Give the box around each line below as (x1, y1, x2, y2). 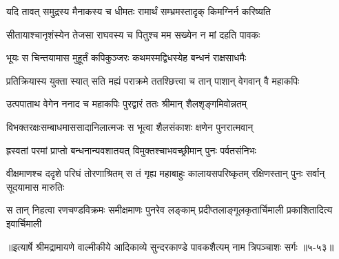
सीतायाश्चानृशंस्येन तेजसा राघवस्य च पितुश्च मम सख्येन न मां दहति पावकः (6, 27, 260, 41)
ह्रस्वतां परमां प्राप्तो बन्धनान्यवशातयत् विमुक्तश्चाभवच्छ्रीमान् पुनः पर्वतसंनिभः (6, 143, 256, 157)
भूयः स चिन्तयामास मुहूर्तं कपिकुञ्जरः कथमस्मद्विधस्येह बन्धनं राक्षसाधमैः (6, 50, 247, 65)
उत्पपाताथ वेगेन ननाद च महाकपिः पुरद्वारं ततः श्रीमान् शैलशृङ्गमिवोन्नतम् (6, 96, 247, 111)
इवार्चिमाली (6, 216, 42, 230)
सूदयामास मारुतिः (6, 179, 65, 194)
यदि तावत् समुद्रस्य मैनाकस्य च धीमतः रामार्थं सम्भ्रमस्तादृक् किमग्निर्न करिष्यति (6, 4, 271, 18)
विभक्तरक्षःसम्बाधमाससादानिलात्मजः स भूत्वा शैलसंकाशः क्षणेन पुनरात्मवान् (6, 119, 254, 134)
